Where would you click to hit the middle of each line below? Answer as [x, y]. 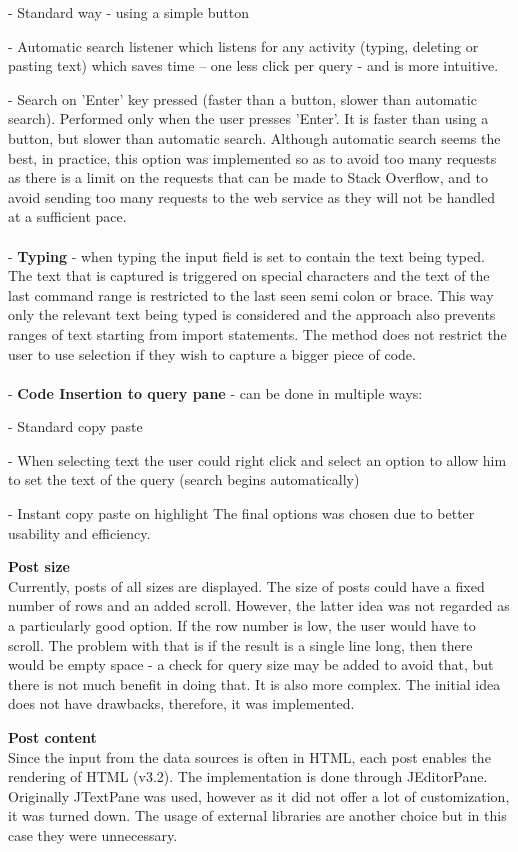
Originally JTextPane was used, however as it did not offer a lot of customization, [259, 795]
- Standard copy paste [75, 426]
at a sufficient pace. [67, 216]
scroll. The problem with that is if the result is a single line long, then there [240, 644]
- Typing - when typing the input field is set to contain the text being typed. [246, 255]
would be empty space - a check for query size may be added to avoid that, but [251, 664]
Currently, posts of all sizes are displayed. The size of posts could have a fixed [246, 585]
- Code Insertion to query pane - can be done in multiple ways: [215, 392]
